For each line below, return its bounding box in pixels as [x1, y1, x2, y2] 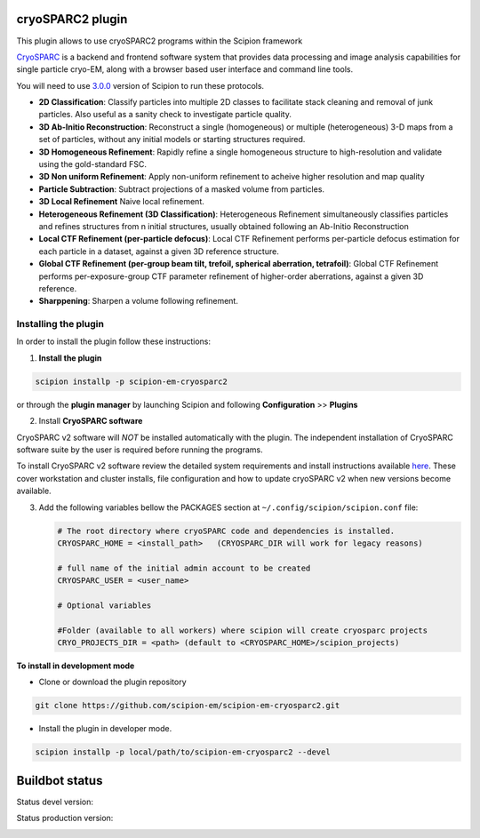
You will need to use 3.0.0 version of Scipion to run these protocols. [16, 80, 265, 91]
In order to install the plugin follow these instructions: [16, 336, 212, 347]
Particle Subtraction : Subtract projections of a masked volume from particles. [38, 183, 324, 195]
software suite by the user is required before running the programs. [16, 444, 263, 455]
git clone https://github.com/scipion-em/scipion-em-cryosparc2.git [35, 700, 340, 711]
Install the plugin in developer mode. [38, 723, 172, 734]
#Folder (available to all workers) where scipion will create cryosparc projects [57, 625, 428, 635]
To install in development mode [16, 660, 135, 671]
